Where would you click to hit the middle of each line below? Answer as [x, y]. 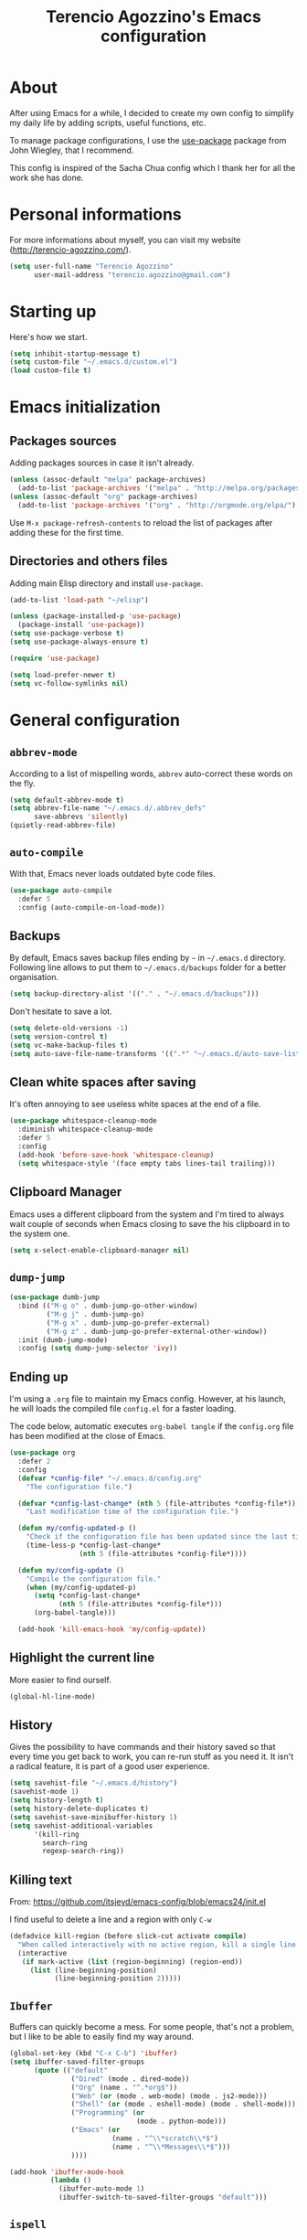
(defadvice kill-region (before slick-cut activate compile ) [128, 1936]
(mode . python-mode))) [181, 2122]
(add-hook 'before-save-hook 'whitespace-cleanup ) [116, 1155]
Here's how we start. [49, 336]
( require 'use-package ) [55, 658]
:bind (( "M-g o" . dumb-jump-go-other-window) [108, 1306]
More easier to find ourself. [60, 1680]
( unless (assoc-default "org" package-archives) [104, 496]
